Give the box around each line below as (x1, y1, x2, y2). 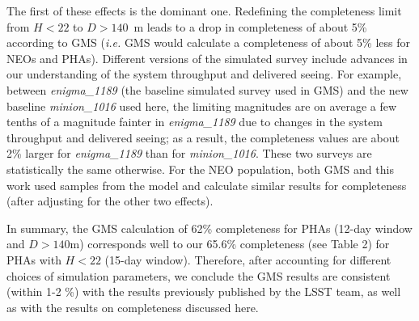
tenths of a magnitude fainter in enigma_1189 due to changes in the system (6, 113, 383, 130)
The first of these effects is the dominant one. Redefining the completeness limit (6, 2, 402, 19)
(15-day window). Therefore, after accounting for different (104, 251, 391, 268)
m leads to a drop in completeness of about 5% (133, 18, 367, 35)
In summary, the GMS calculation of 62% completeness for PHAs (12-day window (6, 219, 413, 236)
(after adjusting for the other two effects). (6, 192, 214, 209)
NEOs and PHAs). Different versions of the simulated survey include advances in (6, 49, 408, 66)
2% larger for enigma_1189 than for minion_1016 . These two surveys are (6, 145, 372, 162)
